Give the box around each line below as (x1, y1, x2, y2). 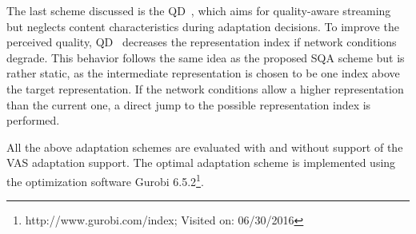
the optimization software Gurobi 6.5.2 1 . (6, 170, 204, 189)
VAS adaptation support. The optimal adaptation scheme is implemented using (6, 154, 396, 171)
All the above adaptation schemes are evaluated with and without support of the (6, 138, 403, 155)
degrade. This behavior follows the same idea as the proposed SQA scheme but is (6, 49, 405, 65)
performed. (6, 112, 60, 129)
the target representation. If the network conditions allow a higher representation (6, 80, 404, 97)
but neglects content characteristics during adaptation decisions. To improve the (6, 18, 399, 34)
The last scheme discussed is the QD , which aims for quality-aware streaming (6, 2, 391, 18)
